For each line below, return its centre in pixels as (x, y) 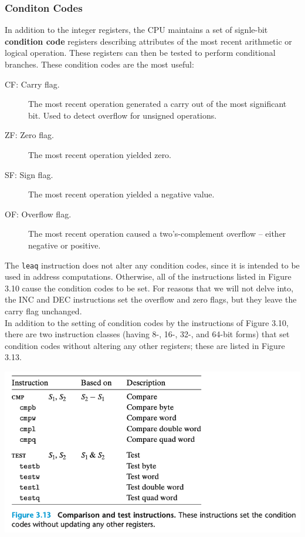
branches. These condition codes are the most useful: (99, 64)
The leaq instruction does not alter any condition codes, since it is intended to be (152, 265)
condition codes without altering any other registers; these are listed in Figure (145, 345)
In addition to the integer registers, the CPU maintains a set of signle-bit (136, 30)
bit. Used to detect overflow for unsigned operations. (123, 115)
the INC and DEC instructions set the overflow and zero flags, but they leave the (151, 299)
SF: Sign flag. (29, 174)
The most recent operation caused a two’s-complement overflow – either (157, 234)
